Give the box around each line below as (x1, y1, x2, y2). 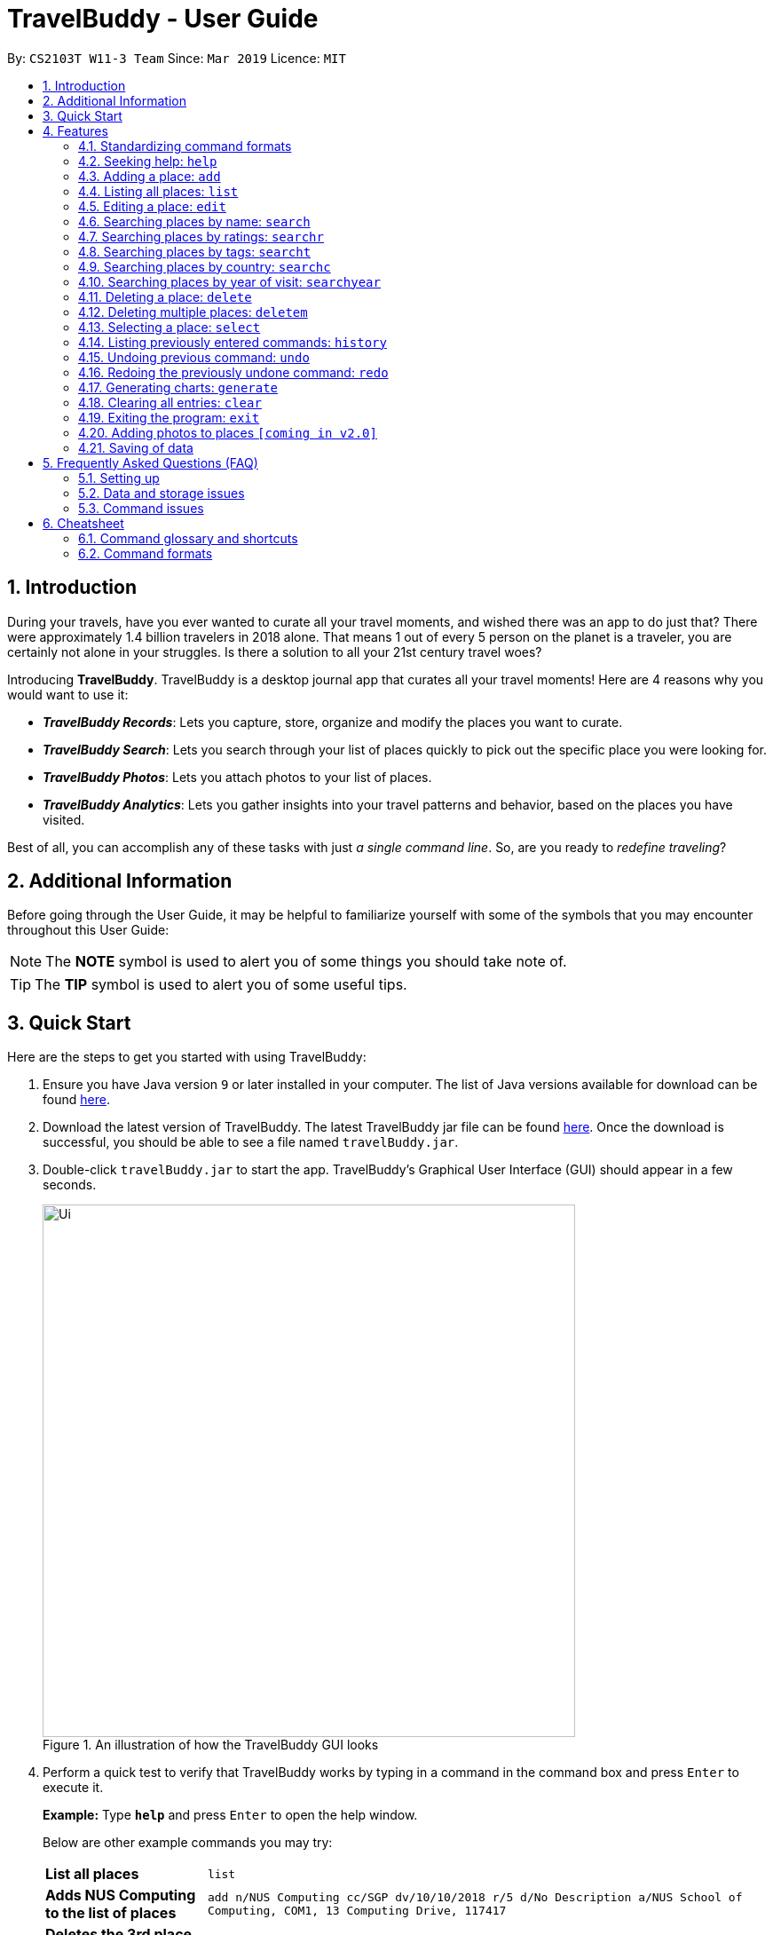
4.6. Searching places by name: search (78, 213, 311, 229)
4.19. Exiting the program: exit (78, 409, 260, 425)
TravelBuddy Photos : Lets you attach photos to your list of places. (43, 769, 432, 785)
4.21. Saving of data (78, 439, 193, 455)
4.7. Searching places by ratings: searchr (78, 228, 324, 244)
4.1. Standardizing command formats (78, 138, 292, 154)
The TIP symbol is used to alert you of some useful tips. (35, 975, 407, 994)
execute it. (43, 1780, 104, 1796)
